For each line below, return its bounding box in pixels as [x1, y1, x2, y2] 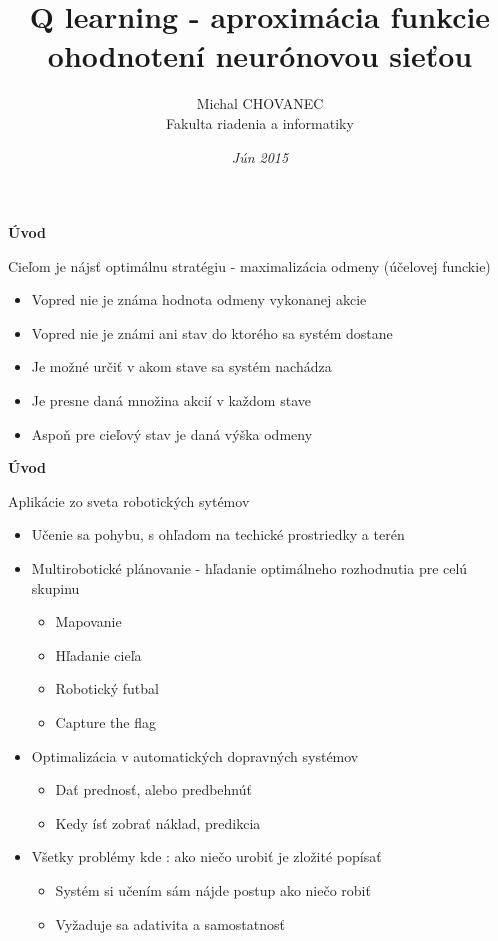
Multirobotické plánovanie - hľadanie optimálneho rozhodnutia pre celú [31, 558, 468, 579]
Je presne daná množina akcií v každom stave [31, 390, 311, 411]
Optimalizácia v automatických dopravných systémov [31, 745, 359, 766]
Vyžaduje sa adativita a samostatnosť [55, 913, 285, 934]
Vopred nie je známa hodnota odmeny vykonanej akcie [31, 289, 367, 310]
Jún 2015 [231, 146, 289, 167]
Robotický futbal [55, 678, 159, 699]
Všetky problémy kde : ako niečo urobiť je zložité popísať [31, 846, 382, 867]
